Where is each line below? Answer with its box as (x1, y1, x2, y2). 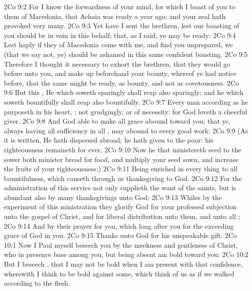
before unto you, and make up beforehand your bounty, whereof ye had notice (4, 68, 236, 78)
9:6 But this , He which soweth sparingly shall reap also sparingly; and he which (4, 87, 244, 97)
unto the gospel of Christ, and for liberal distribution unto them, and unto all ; (4, 211, 240, 221)
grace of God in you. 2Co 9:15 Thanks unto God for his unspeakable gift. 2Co (4, 230, 237, 240)
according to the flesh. (4, 278, 70, 288)
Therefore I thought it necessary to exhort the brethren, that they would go (4, 58, 231, 69)
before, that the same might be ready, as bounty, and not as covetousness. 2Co (4, 77, 239, 88)
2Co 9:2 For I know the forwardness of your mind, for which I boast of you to (4, 1, 235, 11)
